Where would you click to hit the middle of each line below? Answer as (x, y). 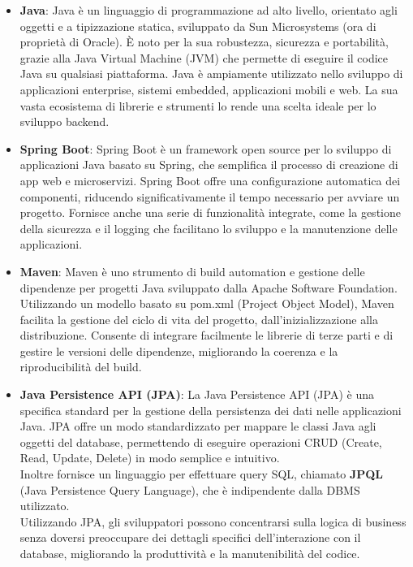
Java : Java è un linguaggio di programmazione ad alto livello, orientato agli (209, 10)
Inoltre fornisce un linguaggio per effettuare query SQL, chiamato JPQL (202, 474)
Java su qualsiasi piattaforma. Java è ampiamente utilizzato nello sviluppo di (211, 74)
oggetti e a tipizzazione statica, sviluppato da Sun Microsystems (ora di (198, 26)
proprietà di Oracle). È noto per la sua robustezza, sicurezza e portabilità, (204, 42)
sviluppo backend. (65, 121)
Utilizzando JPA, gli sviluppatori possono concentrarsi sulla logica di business (213, 521)
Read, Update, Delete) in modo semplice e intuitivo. (150, 458)
